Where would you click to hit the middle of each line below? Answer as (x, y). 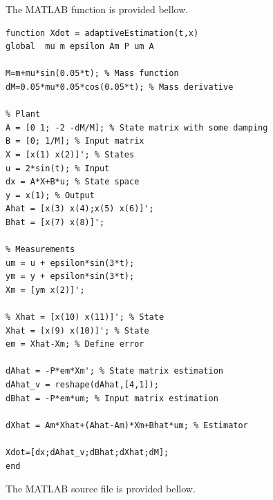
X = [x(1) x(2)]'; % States (70, 154)
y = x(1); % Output (50, 195)
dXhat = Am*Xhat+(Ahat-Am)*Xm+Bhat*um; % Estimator (127, 425)
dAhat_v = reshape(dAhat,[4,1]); (82, 385)
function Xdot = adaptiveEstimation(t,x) (102, 33)
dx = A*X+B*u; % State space (73, 182)
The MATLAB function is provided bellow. (97, 9)
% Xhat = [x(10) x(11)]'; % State (85, 317)
